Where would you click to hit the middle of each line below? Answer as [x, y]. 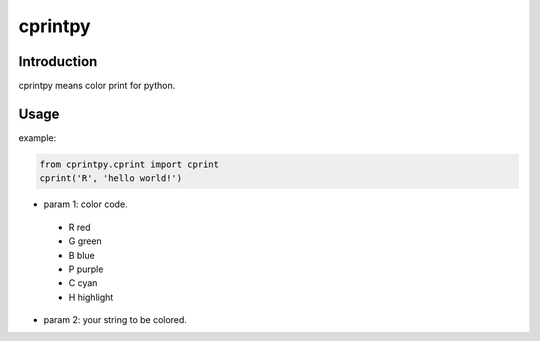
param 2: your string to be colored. [115, 320]
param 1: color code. [86, 204]
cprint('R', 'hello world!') [111, 178]
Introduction [58, 61]
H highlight [91, 297]
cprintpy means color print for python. [97, 86]
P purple [86, 269]
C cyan [83, 283]
